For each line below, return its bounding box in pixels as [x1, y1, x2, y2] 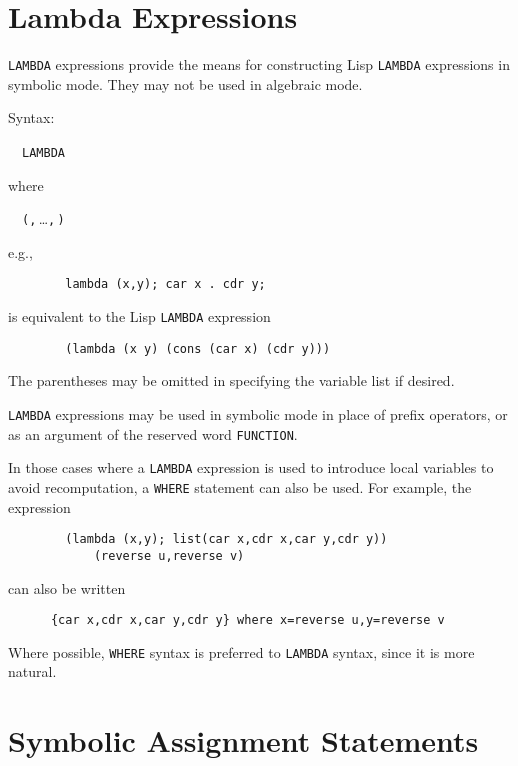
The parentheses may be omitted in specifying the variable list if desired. [8, 370, 455, 391]
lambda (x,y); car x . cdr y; [65, 277, 266, 292]
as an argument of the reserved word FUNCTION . [8, 423, 298, 444]
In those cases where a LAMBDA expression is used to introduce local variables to [8, 457, 494, 478]
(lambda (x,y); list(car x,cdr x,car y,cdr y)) [65, 532, 388, 547]
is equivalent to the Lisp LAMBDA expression [8, 306, 271, 327]
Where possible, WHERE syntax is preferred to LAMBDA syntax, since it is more [8, 641, 475, 662]
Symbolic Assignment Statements [8, 720, 479, 761]
